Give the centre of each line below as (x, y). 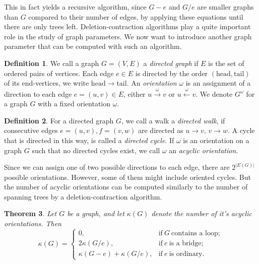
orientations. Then (33, 223)
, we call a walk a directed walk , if (173, 120)
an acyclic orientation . (204, 150)
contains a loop (195, 233)
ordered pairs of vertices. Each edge (59, 73)
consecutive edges (31, 130)
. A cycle (241, 130)
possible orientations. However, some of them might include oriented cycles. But (127, 177)
